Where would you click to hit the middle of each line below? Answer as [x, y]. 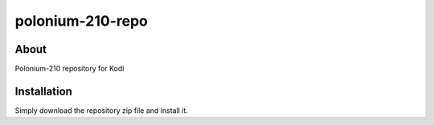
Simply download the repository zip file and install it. [101, 110]
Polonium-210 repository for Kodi [70, 69]
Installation [43, 91]
